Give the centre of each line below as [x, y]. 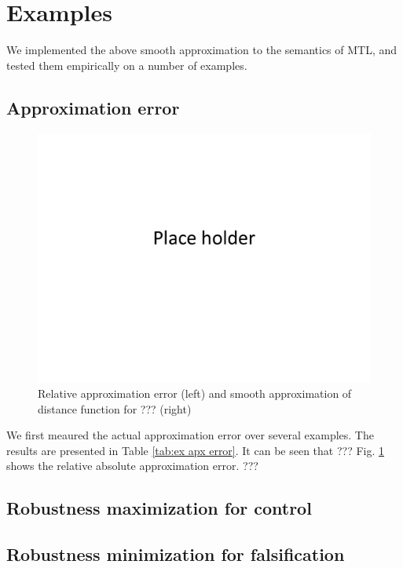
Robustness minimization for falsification [176, 554]
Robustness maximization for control [159, 508]
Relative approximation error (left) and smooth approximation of [195, 393]
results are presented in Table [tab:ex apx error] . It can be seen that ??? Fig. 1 [196, 450]
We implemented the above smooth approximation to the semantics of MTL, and [202, 50]
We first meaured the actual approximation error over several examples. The [190, 435]
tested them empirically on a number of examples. [127, 65]
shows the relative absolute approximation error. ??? [132, 466]
